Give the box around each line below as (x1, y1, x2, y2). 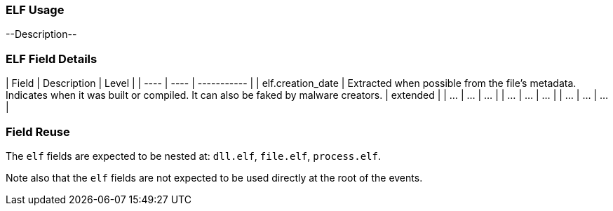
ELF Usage (6, 3, 65, 17)
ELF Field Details (6, 51, 97, 66)
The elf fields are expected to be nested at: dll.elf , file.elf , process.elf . (6, 149, 382, 162)
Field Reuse (6, 124, 70, 139)
